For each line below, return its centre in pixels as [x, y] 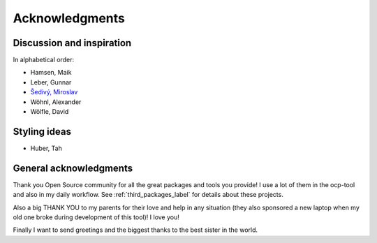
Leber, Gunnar [51, 82]
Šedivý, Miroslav [54, 92]
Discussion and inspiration [72, 43]
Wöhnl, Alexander [56, 102]
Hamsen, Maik [51, 73]
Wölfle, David [50, 112]
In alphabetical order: [44, 60]
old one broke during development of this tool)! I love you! [96, 217]
